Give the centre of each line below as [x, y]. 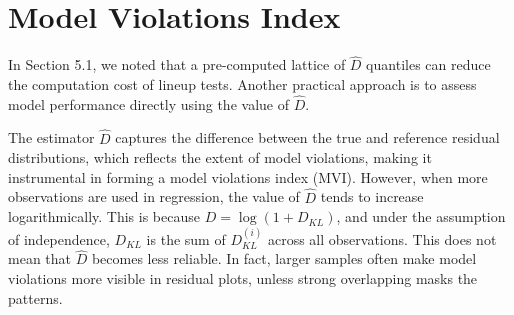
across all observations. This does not [382, 238]
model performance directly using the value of [148, 103]
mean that [39, 258]
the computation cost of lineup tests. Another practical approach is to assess [242, 83]
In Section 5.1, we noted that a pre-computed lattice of [177, 64]
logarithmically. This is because [104, 216]
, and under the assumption [421, 216]
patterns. [35, 297]
